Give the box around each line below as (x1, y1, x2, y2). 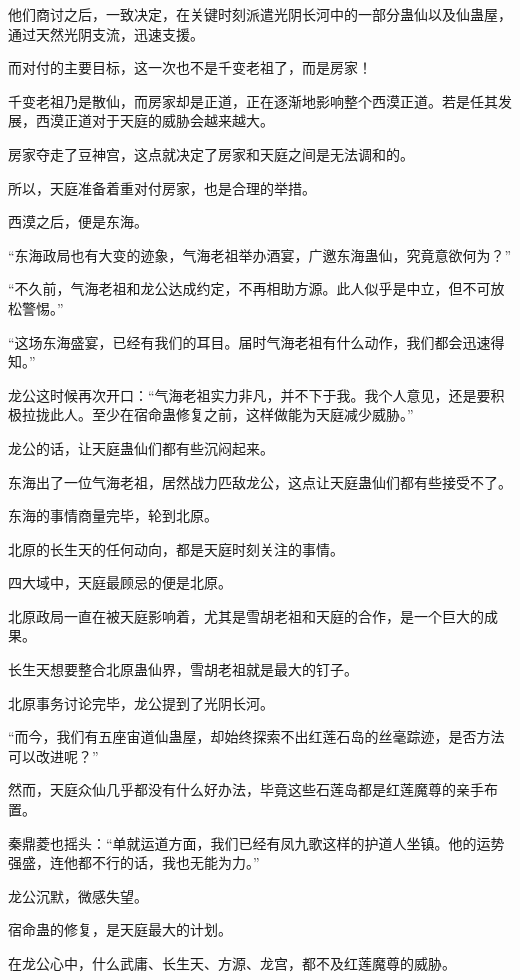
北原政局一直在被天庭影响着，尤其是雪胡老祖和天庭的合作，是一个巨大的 (8, 605, 484, 626)
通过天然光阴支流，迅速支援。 (8, 23, 204, 44)
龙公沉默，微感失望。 (8, 885, 148, 906)
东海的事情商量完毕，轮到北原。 (8, 505, 218, 526)
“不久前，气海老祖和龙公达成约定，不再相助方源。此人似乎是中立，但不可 (8, 278, 491, 299)
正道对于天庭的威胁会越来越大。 (63, 110, 274, 131)
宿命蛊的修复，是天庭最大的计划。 (8, 919, 232, 940)
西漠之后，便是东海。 (8, 211, 148, 232)
